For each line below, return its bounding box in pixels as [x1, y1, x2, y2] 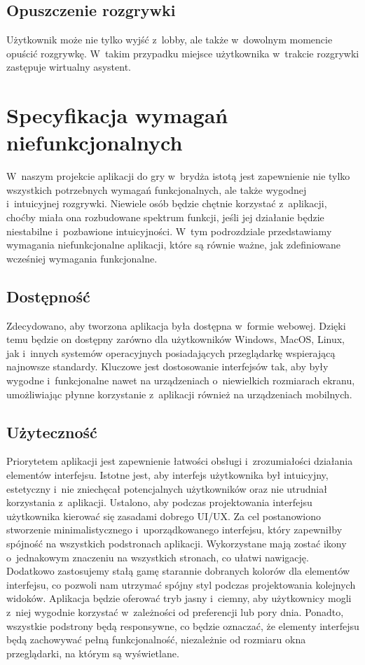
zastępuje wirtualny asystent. [6, 59, 131, 74]
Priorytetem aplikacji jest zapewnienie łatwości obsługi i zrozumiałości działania [6, 454, 353, 468]
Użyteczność [6, 421, 97, 442]
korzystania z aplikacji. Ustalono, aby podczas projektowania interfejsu [6, 495, 312, 510]
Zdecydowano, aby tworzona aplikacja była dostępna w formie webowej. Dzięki [6, 318, 346, 332]
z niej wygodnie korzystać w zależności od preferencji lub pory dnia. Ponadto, [6, 604, 344, 619]
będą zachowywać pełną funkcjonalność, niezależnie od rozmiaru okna [6, 632, 306, 647]
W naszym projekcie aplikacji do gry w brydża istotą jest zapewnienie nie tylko [6, 169, 350, 183]
